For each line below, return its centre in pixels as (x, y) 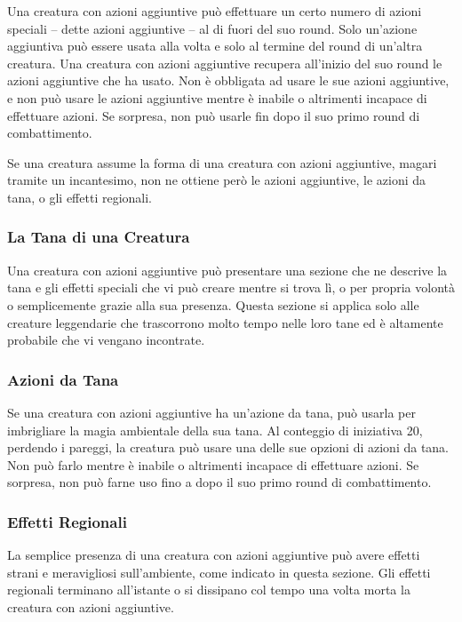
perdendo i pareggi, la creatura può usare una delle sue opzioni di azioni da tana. (228, 447)
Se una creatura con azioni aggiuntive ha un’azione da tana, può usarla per (211, 412)
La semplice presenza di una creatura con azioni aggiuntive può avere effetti (214, 555)
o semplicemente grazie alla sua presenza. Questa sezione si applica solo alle (213, 304)
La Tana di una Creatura (99, 237)
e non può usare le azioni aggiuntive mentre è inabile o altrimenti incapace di (217, 97)
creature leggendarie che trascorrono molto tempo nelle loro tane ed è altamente (225, 322)
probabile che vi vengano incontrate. (106, 340)
